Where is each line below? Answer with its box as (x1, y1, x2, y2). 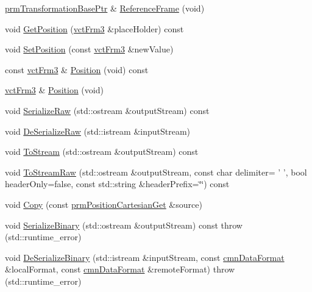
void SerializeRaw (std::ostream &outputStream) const (5, 104, 210, 116)
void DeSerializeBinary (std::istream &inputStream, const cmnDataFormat (5, 251, 285, 263)
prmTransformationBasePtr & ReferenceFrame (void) (5, 2, 205, 14)
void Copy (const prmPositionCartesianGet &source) (5, 198, 202, 210)
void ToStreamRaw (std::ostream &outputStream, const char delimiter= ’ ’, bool (5, 165, 307, 178)
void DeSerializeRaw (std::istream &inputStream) (5, 124, 191, 137)
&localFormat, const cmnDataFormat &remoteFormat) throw (5, 263, 235, 276)
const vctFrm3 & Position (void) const (5, 63, 149, 76)
